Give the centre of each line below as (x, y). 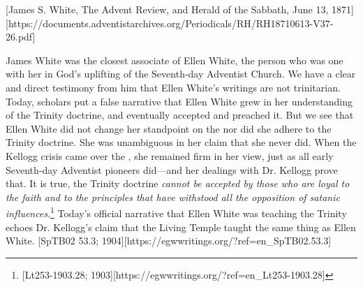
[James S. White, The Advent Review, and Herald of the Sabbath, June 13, (167, 9)
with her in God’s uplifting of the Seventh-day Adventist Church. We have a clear (181, 74)
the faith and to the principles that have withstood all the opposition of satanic (173, 197)
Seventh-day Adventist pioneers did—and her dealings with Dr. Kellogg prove (172, 169)
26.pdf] (21, 37)
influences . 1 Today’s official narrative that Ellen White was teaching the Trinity (176, 212)
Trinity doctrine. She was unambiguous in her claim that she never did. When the (181, 142)
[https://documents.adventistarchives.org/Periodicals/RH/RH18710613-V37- (170, 23)
